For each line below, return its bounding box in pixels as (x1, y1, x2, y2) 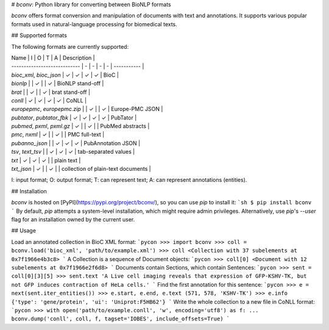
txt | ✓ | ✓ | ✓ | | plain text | (11, 156, 81, 164)
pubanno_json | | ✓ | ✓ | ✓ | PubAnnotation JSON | (11, 139, 140, 146)
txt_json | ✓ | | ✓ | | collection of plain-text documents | (11, 165, 152, 173)
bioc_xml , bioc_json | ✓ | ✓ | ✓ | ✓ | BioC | (11, 71, 119, 79)
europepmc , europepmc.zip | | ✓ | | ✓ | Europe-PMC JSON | (11, 106, 163, 113)
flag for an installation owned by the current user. (11, 215, 135, 223)
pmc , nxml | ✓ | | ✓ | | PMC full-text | (11, 131, 105, 138)
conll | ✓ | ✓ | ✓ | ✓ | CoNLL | (11, 96, 87, 104)
